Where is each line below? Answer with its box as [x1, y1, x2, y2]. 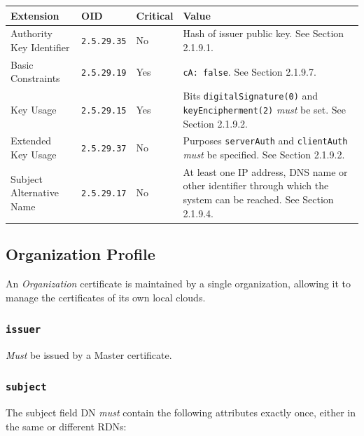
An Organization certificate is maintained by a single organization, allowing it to [6, 275, 351, 290]
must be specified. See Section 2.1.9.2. [183, 147, 345, 162]
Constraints [10, 71, 60, 86]
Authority [10, 26, 52, 41]
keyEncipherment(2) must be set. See [183, 102, 346, 116]
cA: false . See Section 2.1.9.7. [183, 64, 316, 79]
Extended [10, 133, 52, 148]
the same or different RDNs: [6, 418, 127, 433]
